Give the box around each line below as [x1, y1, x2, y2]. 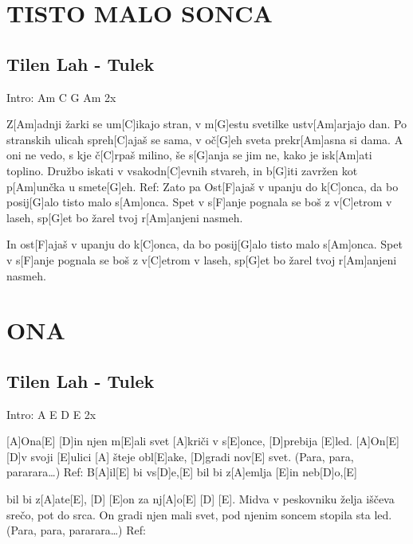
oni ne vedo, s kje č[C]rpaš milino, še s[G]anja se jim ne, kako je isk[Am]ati [6, 147, 372, 163]
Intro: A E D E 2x [6, 405, 96, 422]
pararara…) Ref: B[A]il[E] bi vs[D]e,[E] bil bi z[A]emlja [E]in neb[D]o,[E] [6, 464, 357, 480]
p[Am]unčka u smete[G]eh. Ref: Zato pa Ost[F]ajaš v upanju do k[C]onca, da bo [6, 178, 399, 194]
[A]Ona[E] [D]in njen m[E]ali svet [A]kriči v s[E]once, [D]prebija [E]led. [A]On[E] [6, 432, 399, 449]
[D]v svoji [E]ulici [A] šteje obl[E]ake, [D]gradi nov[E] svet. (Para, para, [6, 448, 354, 464]
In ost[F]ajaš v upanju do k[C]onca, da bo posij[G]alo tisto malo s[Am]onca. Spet [6, 236, 403, 252]
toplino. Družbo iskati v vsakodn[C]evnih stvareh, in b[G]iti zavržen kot [6, 162, 358, 178]
